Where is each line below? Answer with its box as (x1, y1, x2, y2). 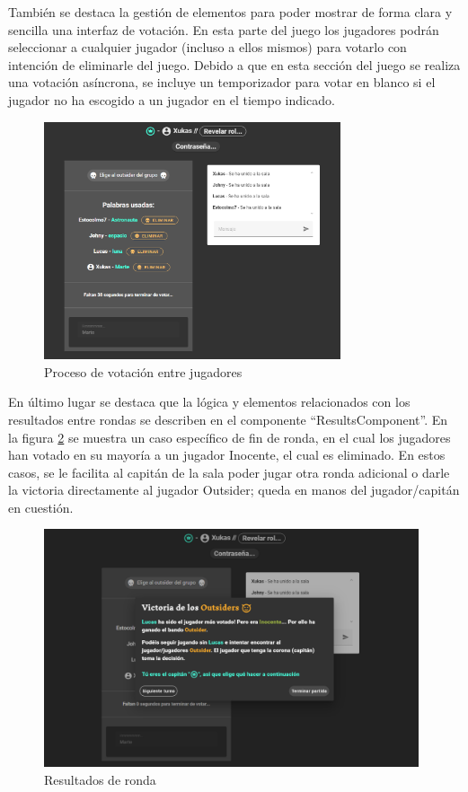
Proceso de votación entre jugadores (44, 362, 243, 381)
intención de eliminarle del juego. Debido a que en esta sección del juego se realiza (8, 55, 461, 74)
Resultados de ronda (44, 770, 156, 788)
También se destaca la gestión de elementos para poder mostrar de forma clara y (8, 3, 453, 21)
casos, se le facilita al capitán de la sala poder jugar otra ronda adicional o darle (8, 462, 450, 481)
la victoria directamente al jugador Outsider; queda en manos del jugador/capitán (8, 480, 460, 499)
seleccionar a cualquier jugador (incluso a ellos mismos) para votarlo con (8, 38, 407, 57)
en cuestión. (8, 497, 74, 516)
